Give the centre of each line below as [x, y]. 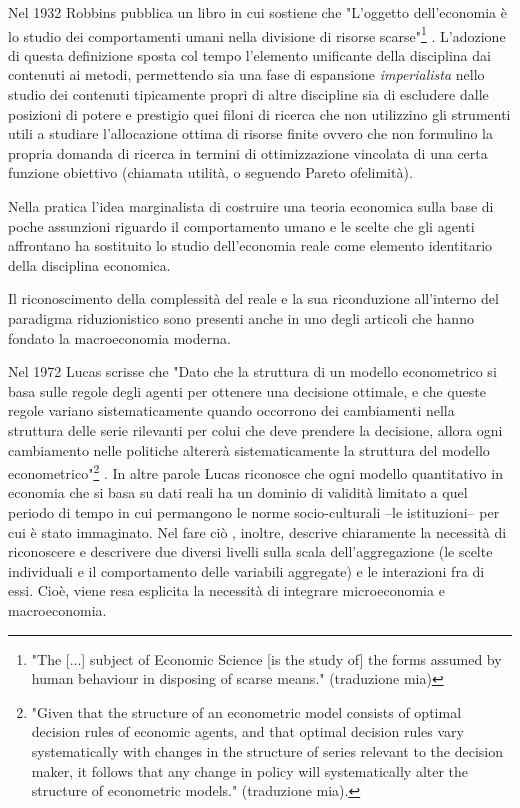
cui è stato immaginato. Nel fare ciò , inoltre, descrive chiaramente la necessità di [257, 531]
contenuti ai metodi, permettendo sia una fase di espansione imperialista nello [246, 74]
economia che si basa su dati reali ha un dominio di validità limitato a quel [238, 492]
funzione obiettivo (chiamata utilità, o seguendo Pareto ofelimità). [210, 172]
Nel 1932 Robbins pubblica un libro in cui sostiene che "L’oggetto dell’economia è [257, 12]
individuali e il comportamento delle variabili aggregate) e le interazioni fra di [246, 570]
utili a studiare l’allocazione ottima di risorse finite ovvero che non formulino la [251, 133]
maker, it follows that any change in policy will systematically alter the [250, 770]
